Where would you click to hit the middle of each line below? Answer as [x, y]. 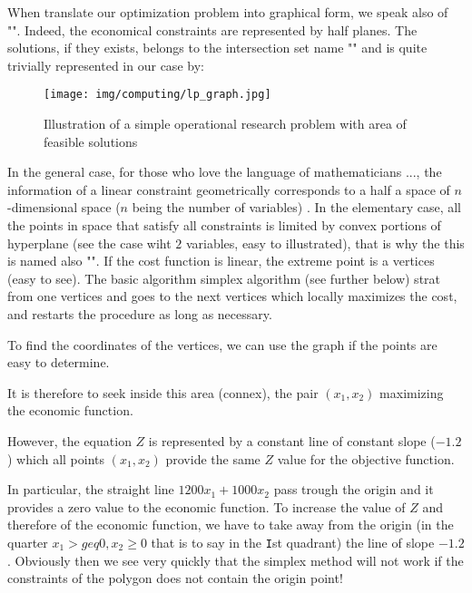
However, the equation [69, 440]
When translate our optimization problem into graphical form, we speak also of [228, 12]
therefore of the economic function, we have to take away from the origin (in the [231, 525]
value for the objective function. [366, 458]
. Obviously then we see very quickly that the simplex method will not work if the [236, 560]
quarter [28, 542]
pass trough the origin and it [354, 489]
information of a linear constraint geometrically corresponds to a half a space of [229, 189]
